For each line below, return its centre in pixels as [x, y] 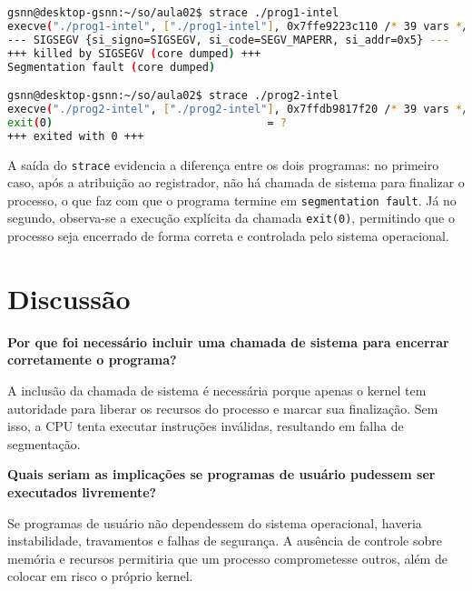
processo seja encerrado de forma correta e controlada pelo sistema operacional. [228, 236]
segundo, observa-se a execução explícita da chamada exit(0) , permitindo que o [231, 218]
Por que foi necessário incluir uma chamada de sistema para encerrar [228, 341]
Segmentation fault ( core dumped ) [112, 67]
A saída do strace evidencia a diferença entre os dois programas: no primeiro [223, 164]
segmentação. [44, 443]
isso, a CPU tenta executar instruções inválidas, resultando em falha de [206, 426]
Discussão [69, 298]
